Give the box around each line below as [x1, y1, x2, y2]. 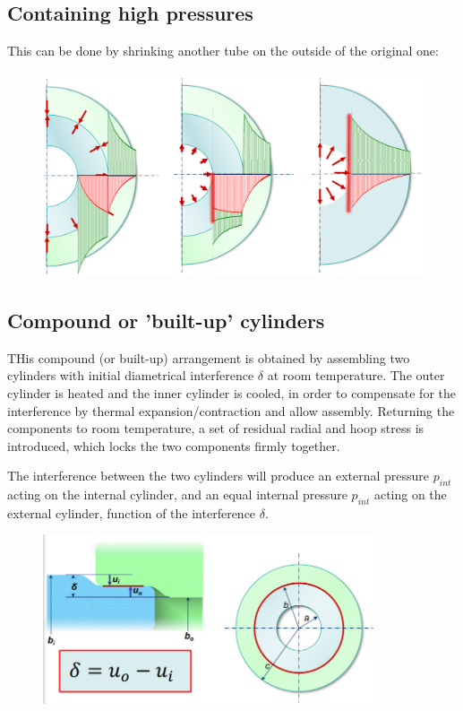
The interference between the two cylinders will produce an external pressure [7, 466, 430, 485]
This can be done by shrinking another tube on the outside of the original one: [7, 41, 439, 60]
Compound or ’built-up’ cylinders [7, 306, 325, 334]
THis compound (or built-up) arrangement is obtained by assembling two [7, 348, 410, 367]
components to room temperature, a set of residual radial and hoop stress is [7, 419, 424, 438]
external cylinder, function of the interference [7, 503, 256, 522]
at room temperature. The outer [267, 366, 445, 385]
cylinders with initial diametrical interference [7, 366, 254, 385]
